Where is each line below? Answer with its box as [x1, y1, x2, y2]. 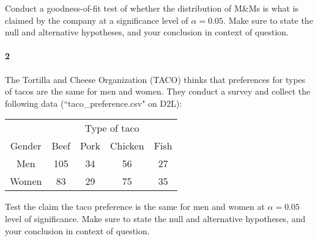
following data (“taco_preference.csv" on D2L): [5, 96, 182, 109]
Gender [10, 138, 42, 153]
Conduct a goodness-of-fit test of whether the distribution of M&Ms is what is [5, 2, 299, 14]
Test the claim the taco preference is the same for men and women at [5, 200, 265, 213]
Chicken [110, 138, 144, 153]
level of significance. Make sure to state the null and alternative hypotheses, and [5, 212, 306, 225]
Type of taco [84, 121, 139, 135]
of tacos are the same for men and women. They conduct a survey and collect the [5, 85, 311, 98]
